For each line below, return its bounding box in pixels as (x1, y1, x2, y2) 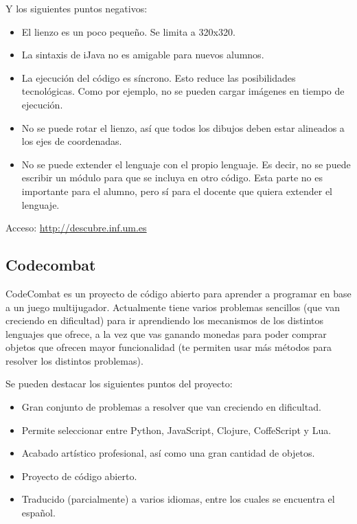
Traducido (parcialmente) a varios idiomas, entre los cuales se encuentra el (21, 492, 335, 506)
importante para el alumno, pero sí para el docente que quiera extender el (21, 183, 332, 198)
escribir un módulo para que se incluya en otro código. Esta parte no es (21, 170, 323, 185)
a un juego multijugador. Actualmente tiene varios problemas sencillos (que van (5, 299, 340, 314)
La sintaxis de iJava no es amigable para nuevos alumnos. (21, 47, 264, 62)
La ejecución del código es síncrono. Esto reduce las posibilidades (21, 70, 296, 84)
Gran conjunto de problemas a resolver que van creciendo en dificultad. (21, 400, 321, 414)
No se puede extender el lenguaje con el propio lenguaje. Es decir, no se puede (21, 157, 351, 171)
